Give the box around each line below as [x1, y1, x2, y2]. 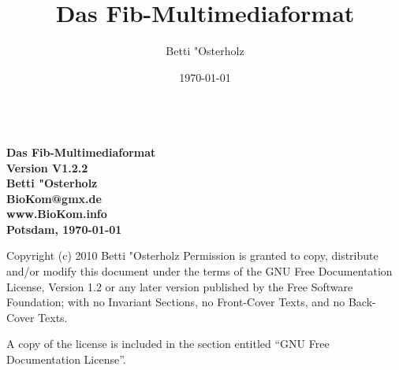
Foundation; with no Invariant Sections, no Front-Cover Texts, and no [6, 294, 345, 310]
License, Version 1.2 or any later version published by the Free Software [6, 278, 353, 294]
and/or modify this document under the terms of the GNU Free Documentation [6, 263, 393, 279]
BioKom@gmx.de [6, 190, 102, 206]
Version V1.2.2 [6, 159, 88, 176]
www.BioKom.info [6, 205, 107, 222]
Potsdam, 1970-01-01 [6, 220, 122, 237]
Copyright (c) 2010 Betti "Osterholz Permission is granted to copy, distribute [6, 247, 378, 264]
